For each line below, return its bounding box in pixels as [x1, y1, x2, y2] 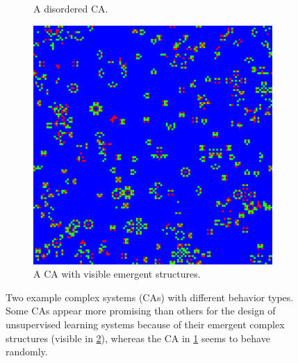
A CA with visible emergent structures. [33, 267, 201, 281]
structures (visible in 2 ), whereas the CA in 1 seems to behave [6, 330, 270, 345]
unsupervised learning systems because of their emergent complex [6, 316, 285, 331]
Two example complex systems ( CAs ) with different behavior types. [6, 289, 294, 304]
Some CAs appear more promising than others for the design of [6, 303, 276, 318]
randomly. [6, 344, 48, 359]
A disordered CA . [33, 1, 108, 15]
